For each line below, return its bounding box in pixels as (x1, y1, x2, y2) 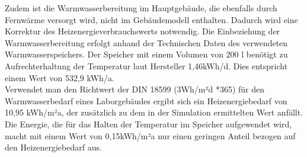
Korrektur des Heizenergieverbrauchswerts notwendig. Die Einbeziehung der (5, 25, 280, 37)
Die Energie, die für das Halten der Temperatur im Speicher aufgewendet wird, (5, 117, 292, 130)
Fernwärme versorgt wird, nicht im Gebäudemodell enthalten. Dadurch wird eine (5, 13, 298, 25)
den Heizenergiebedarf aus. (5, 141, 102, 153)
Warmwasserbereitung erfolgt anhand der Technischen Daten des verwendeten (5, 36, 288, 49)
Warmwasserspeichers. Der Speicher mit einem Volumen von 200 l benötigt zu (5, 48, 288, 60)
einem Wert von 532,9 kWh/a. (5, 71, 114, 84)
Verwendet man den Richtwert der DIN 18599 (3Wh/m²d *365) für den (5, 83, 265, 95)
